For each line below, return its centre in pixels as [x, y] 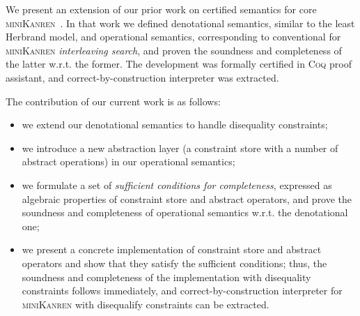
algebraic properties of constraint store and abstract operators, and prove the [187, 198]
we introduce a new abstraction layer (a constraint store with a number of [180, 148]
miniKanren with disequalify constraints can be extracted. [146, 304]
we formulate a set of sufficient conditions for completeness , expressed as [177, 185]
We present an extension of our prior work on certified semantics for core [161, 9]
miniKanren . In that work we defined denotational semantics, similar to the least [180, 23]
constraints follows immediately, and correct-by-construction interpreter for [182, 291]
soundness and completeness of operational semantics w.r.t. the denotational [185, 212]
